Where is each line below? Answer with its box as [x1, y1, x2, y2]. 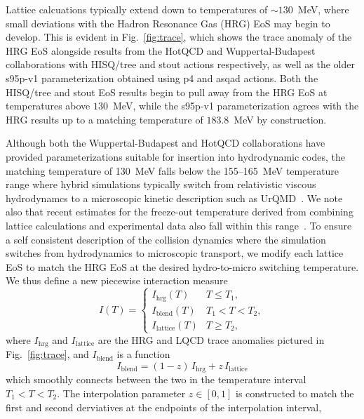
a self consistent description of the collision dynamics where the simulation [6, 232, 326, 246]
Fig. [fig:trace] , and [6, 347, 89, 361]
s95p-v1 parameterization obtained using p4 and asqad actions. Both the [6, 70, 318, 85]
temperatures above [6, 98, 90, 113]
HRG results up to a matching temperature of [6, 112, 203, 126]
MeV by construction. [234, 112, 327, 126]
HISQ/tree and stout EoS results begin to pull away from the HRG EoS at [6, 84, 328, 99]
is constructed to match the [235, 386, 354, 401]
